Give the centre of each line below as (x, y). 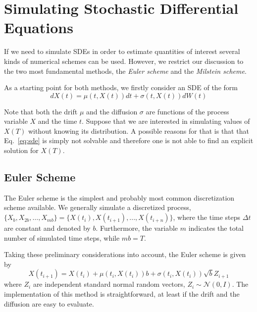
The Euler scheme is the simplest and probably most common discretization (119, 197)
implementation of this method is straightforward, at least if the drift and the (122, 294)
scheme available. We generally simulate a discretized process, (98, 207)
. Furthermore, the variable (137, 228)
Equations (39, 27)
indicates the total (216, 228)
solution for (21, 150)
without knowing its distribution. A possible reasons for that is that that (138, 130)
